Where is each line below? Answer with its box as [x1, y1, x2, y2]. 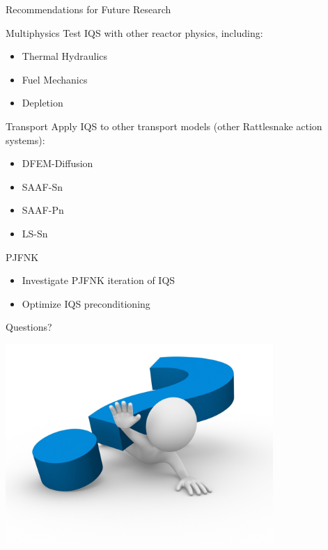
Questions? [6, 320, 52, 334]
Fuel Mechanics [22, 72, 88, 86]
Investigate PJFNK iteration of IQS [22, 273, 175, 288]
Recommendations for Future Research [6, 2, 171, 16]
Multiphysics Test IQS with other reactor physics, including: [6, 25, 263, 40]
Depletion [22, 95, 63, 110]
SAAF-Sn [22, 179, 63, 194]
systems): [6, 132, 45, 147]
